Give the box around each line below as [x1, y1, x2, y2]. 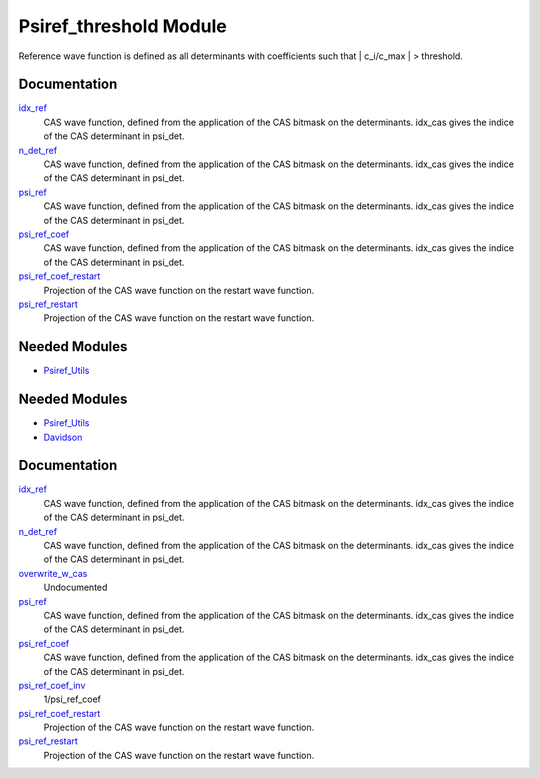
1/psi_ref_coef [43, 693, 102, 705]
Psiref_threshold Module [18, 15, 227, 37]
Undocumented [43, 581, 108, 594]
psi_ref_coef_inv [18, 679, 86, 691]
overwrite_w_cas [18, 567, 88, 579]
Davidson [43, 431, 83, 443]
